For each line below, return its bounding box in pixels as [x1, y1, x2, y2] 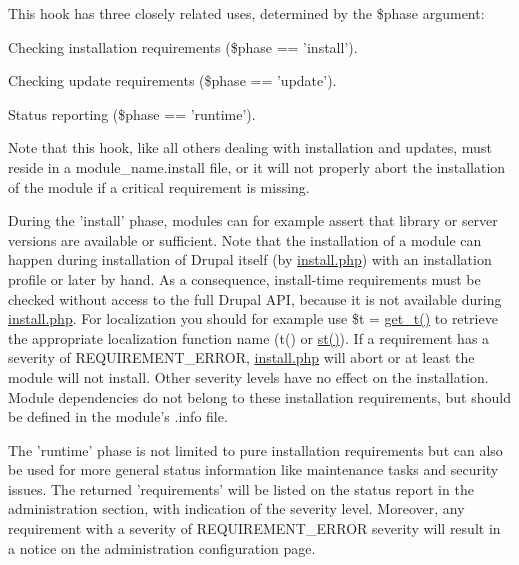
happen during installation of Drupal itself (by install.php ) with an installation [8, 249, 492, 270]
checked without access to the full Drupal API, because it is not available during [8, 288, 502, 309]
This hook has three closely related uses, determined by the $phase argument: [8, 3, 485, 23]
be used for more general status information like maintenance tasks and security [8, 459, 499, 480]
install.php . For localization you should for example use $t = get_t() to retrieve [8, 308, 498, 329]
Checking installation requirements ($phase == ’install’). [8, 36, 358, 57]
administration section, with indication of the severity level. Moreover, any [8, 498, 465, 519]
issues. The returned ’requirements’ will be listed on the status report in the [8, 478, 474, 499]
